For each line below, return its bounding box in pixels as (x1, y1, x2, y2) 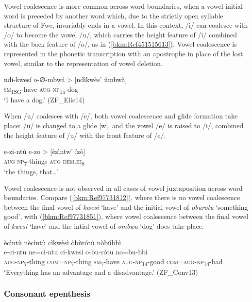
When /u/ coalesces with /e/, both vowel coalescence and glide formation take (4, 111, 238, 121)
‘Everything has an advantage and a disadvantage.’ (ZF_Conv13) (4, 267, 198, 277)
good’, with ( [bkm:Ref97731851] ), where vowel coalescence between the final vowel (4, 211, 249, 221)
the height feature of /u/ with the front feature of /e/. (4, 130, 166, 140)
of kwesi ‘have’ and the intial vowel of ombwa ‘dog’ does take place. (4, 220, 204, 231)
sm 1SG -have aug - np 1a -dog (4, 84, 78, 95)
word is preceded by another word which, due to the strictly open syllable (4, 10, 223, 20)
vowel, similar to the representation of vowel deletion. (4, 58, 163, 68)
